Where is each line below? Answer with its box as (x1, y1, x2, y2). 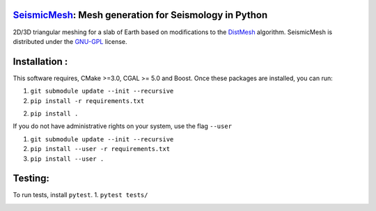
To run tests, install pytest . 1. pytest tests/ (13, 191, 148, 199)
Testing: (13, 173, 50, 185)
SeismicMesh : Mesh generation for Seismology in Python (13, 9, 268, 21)
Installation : (13, 56, 68, 68)
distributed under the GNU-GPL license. (13, 37, 128, 45)
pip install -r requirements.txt (30, 97, 145, 104)
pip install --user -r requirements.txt (30, 145, 171, 153)
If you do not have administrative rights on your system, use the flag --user (13, 122, 233, 130)
